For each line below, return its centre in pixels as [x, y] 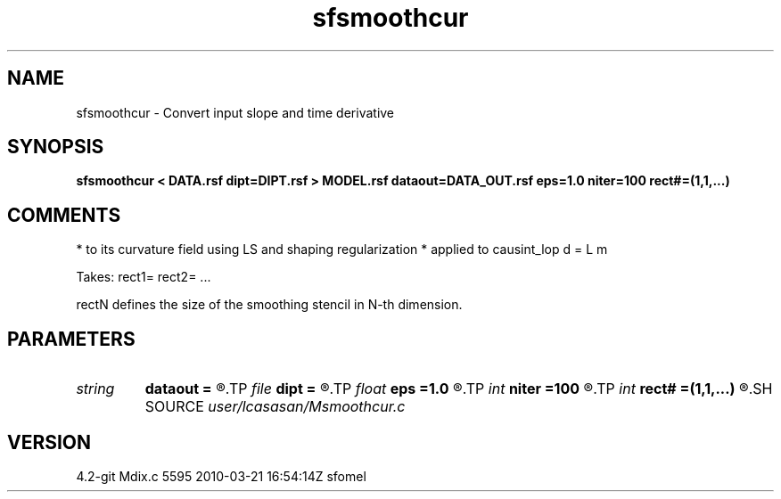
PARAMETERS [71, 339]
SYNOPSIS [56, 147]
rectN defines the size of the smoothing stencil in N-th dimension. [269, 305]
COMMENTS [64, 215]
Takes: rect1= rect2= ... [144, 277]
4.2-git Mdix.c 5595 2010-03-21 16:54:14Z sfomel [221, 476]
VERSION [49, 442]
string [95, 389]
